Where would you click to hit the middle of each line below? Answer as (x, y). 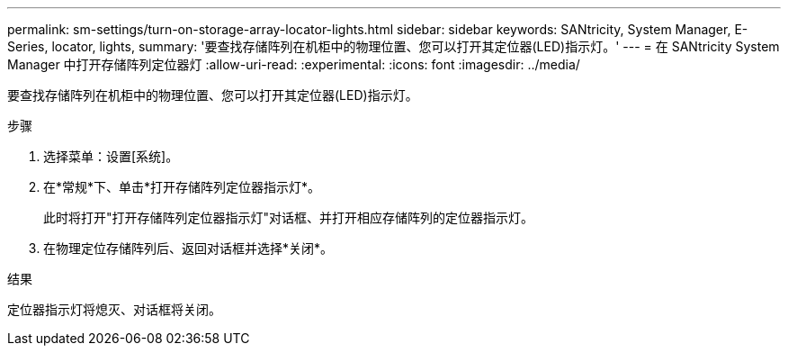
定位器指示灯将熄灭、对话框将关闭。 (114, 309)
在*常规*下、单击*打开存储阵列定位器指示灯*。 (182, 187)
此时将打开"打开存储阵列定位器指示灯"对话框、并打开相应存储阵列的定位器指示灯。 (289, 217)
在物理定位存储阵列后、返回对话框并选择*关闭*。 (188, 248)
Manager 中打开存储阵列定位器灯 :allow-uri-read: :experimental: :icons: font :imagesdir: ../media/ (294, 64)
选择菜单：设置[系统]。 (111, 156)
